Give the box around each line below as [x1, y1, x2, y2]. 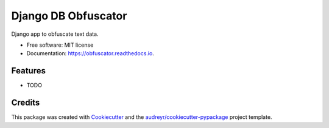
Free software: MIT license [26, 41, 94, 49]
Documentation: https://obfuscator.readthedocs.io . [26, 50, 155, 57]
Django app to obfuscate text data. [11, 30, 99, 38]
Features [11, 66, 46, 76]
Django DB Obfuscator [11, 9, 127, 22]
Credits [11, 98, 40, 108]
